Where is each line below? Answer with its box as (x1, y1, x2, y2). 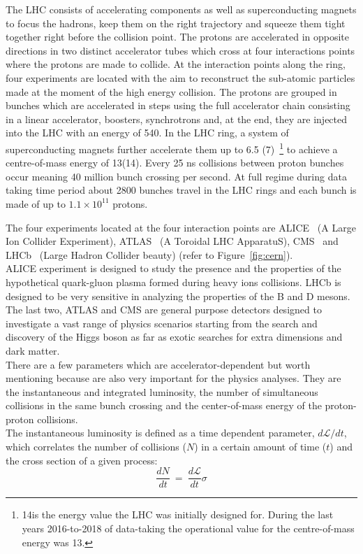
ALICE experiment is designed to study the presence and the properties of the (6, 261, 341, 276)
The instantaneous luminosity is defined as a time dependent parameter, (6, 425, 315, 440)
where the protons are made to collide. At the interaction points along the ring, (6, 57, 346, 71)
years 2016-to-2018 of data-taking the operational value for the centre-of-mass (22, 520, 355, 535)
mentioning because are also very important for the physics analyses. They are (6, 371, 341, 385)
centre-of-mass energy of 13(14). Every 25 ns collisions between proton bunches (6, 155, 344, 170)
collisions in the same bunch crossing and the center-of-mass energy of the (6, 398, 322, 413)
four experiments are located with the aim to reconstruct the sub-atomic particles (6, 70, 355, 85)
